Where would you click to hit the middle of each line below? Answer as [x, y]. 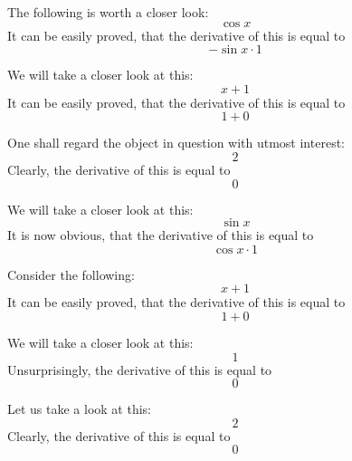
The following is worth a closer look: [108, 12]
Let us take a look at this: [79, 409]
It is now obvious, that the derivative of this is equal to [161, 235]
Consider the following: [71, 274]
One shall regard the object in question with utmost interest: [176, 143]
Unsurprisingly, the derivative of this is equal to [140, 369]
